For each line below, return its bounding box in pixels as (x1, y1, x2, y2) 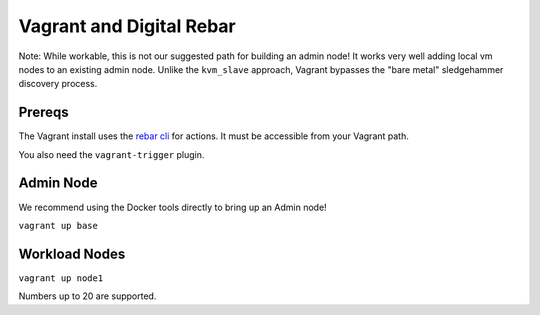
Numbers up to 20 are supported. (18, 290, 157, 302)
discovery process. (18, 78, 98, 90)
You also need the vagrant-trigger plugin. (18, 148, 205, 160)
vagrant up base (18, 220, 99, 231)
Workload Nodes (18, 245, 126, 262)
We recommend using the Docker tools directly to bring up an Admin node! (18, 201, 327, 213)
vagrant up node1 (18, 272, 104, 284)
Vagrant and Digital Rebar (18, 15, 237, 37)
